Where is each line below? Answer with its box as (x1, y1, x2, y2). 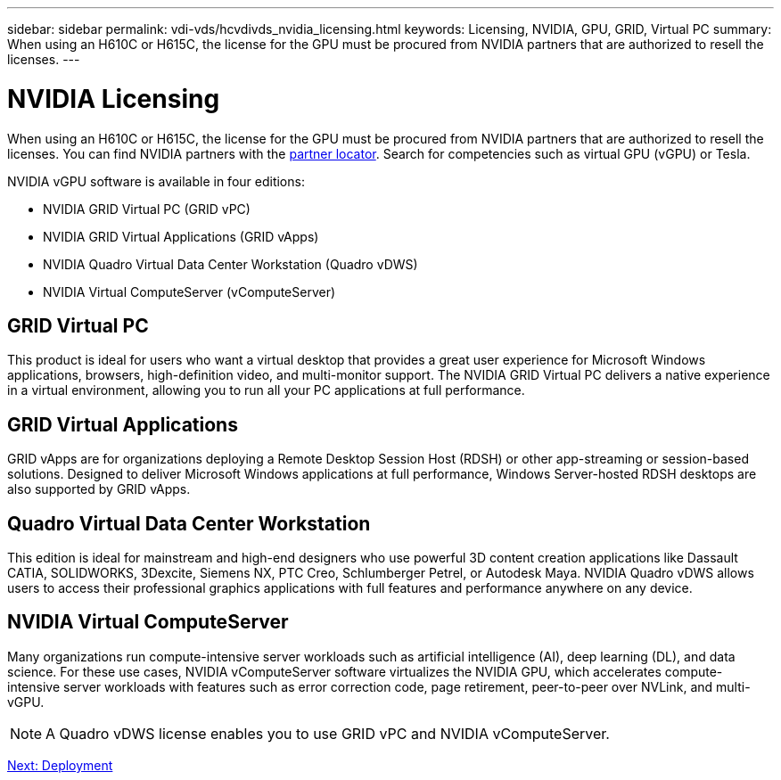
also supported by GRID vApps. (7, 481, 191, 497)
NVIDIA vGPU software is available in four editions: (7, 173, 305, 189)
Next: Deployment (7, 757, 113, 773)
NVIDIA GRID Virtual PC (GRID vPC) (43, 201, 251, 217)
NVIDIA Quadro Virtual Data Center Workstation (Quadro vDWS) (43, 256, 418, 272)
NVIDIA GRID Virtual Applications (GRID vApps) (43, 228, 319, 244)
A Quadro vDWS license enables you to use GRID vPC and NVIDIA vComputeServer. (45, 724, 610, 743)
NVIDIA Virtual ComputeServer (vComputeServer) (43, 283, 336, 300)
